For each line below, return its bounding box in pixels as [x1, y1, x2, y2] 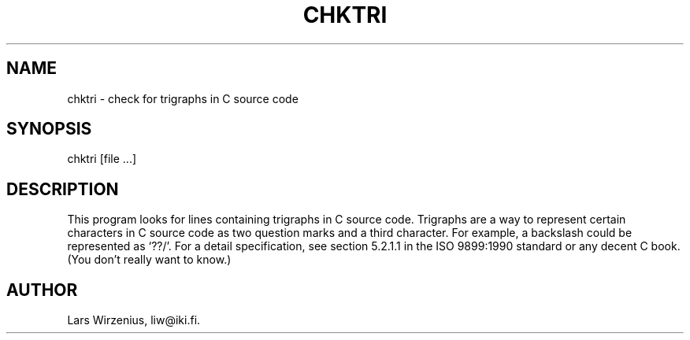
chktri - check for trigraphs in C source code [67, 91, 299, 105]
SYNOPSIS [6, 119, 92, 139]
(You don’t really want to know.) [67, 253, 232, 267]
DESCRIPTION [6, 179, 119, 199]
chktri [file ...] [67, 152, 137, 166]
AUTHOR [6, 279, 78, 300]
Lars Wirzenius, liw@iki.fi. [67, 313, 201, 327]
